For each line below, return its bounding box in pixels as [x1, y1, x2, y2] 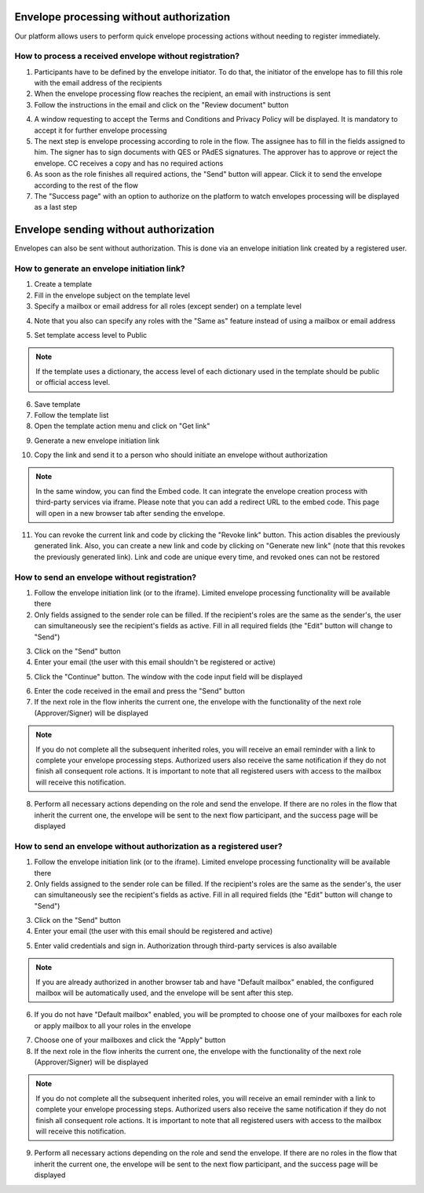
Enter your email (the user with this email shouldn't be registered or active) [34, 657, 276, 667]
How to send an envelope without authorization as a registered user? [14, 840, 283, 851]
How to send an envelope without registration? [14, 572, 196, 583]
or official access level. [35, 378, 110, 387]
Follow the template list [34, 410, 109, 419]
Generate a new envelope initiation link [34, 436, 160, 445]
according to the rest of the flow [34, 181, 139, 190]
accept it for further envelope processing [34, 126, 168, 135]
